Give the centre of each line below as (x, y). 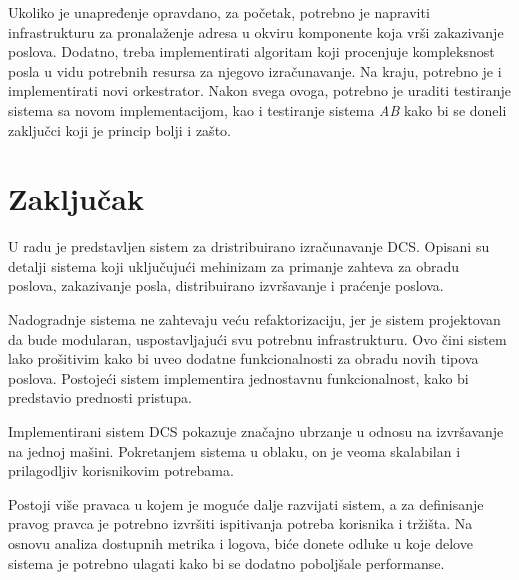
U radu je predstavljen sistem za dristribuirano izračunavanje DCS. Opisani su (249, 246)
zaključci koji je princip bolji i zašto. (119, 129)
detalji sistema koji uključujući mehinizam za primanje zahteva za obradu (233, 265)
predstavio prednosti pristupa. (100, 397)
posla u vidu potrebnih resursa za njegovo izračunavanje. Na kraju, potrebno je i (255, 70)
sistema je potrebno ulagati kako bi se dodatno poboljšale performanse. (226, 562)
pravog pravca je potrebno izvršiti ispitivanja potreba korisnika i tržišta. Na (240, 523)
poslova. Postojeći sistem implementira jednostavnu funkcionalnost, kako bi (238, 377)
